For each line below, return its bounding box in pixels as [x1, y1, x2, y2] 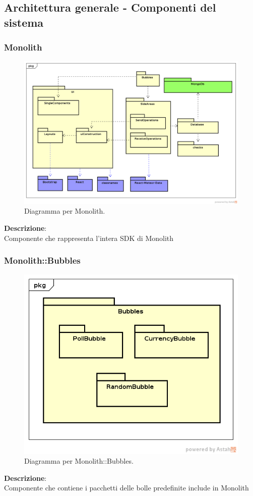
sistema [4, 14, 44, 30]
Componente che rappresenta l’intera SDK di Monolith [4, 232, 174, 243]
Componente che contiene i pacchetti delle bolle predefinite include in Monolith [4, 482, 249, 493]
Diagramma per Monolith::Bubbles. [24, 456, 134, 466]
